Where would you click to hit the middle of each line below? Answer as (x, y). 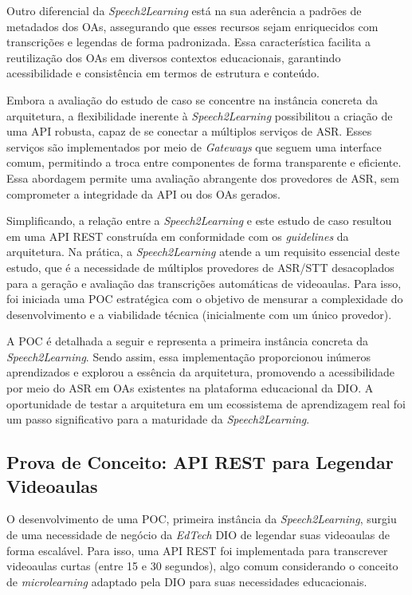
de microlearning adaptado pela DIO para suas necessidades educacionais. (187, 581)
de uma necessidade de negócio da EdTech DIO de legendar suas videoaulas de (198, 535)
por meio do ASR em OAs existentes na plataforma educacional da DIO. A (190, 388)
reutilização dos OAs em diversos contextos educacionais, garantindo (174, 57)
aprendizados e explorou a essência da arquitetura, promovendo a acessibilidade (201, 372)
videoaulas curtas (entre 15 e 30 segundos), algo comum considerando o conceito (202, 566)
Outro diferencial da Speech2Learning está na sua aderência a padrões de (184, 10)
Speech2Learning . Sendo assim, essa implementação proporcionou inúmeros (188, 356)
